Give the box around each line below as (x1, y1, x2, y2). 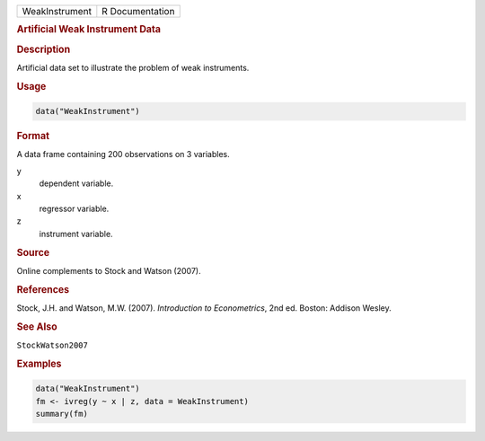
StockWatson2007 (16, 340, 89, 350)
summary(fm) (35, 409, 89, 419)
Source (16, 246, 50, 259)
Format (16, 130, 49, 143)
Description (16, 43, 71, 56)
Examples (16, 357, 62, 370)
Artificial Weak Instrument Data (16, 23, 162, 36)
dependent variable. (39, 178, 114, 189)
